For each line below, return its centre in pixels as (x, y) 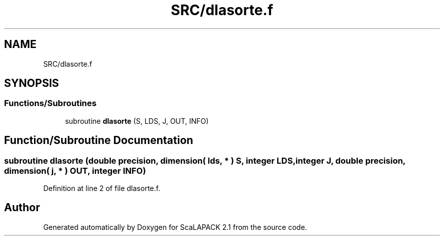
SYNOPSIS (32, 83)
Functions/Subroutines (50, 103)
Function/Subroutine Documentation (99, 140)
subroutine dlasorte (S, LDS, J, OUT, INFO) (137, 121)
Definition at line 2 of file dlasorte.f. (102, 188)
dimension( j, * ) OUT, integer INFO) (75, 171)
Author (22, 208)
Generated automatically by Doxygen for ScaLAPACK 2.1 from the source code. (175, 227)
